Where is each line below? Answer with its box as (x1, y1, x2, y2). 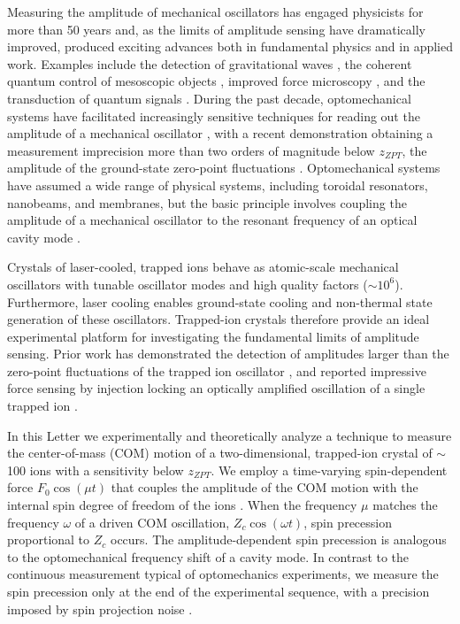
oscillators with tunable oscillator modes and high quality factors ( (7, 274, 368, 293)
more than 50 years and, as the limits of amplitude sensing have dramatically (7, 19, 425, 38)
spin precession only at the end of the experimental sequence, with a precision (7, 582, 430, 600)
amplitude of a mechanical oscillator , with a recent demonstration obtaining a (7, 124, 433, 143)
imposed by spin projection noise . (7, 599, 193, 618)
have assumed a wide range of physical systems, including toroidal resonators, (7, 175, 428, 194)
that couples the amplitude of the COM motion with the (111, 478, 418, 497)
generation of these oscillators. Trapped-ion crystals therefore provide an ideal (7, 310, 430, 328)
